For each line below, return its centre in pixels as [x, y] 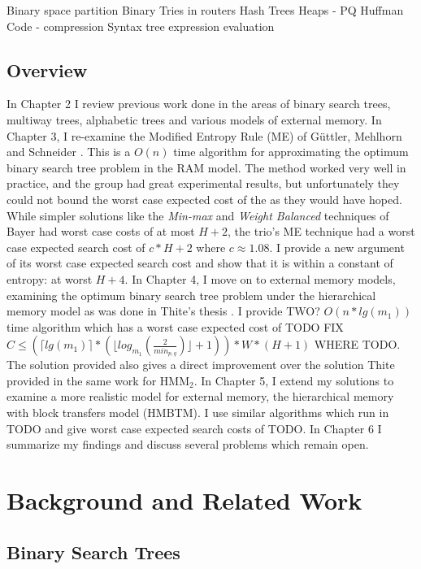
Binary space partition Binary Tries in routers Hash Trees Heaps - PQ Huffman [205, 10]
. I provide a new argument [337, 247]
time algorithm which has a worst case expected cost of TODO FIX [175, 326]
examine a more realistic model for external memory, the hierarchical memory [200, 396]
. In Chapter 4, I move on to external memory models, [260, 278]
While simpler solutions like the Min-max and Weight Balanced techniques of [198, 215]
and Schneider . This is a [69, 152]
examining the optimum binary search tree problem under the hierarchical [191, 295]
